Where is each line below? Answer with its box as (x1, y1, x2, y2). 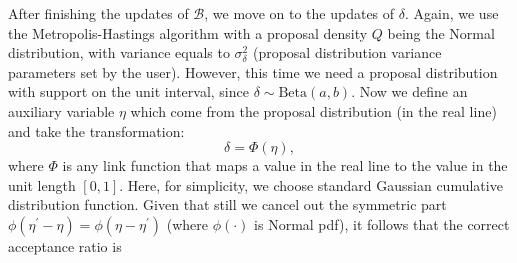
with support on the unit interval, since (8, 81, 249, 102)
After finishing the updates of (8, 3, 189, 23)
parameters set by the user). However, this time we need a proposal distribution (8, 61, 498, 82)
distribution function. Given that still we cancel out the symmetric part (8, 194, 447, 215)
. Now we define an (351, 81, 468, 102)
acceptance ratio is (8, 235, 122, 256)
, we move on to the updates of (204, 3, 395, 23)
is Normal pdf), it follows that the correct (254, 213, 510, 234)
